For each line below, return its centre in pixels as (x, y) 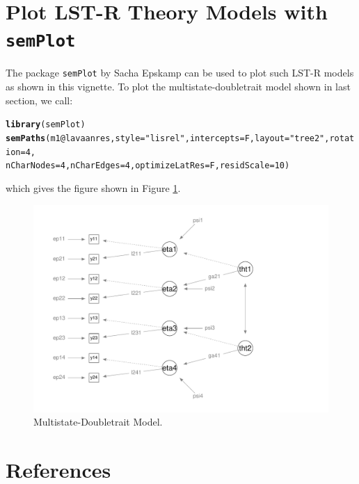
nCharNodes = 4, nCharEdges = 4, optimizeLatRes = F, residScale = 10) (148, 166)
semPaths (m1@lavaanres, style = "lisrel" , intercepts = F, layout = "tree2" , (168, 138)
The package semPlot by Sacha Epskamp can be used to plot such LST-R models (180, 73)
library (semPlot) (46, 125)
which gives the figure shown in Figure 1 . (93, 187)
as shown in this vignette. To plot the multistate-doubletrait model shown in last (178, 87)
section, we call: (39, 100)
